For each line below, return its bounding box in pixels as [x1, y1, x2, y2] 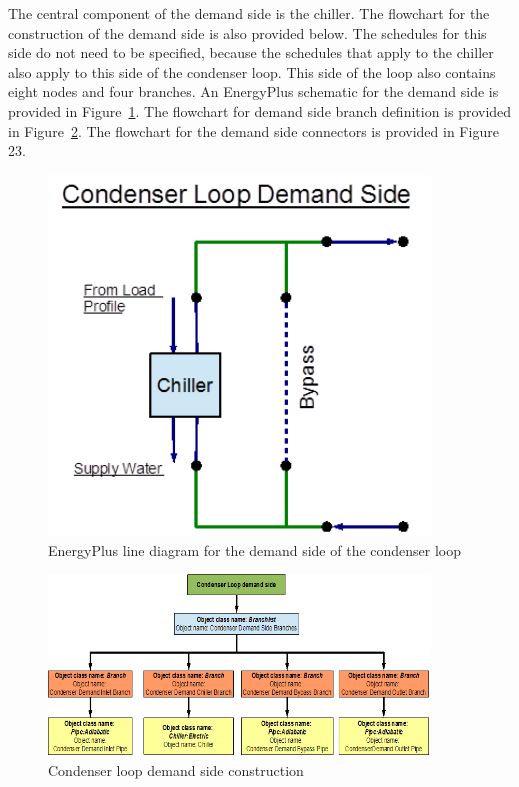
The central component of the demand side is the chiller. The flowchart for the [8, 3, 490, 23]
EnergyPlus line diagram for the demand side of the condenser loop [48, 539, 462, 560]
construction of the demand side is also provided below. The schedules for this [8, 22, 487, 43]
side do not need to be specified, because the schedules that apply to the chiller [8, 42, 494, 63]
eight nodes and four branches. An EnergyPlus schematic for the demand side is [8, 81, 499, 102]
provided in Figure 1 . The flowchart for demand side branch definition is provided [8, 100, 512, 121]
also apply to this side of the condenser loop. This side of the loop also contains [8, 61, 496, 82]
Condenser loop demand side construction [48, 759, 304, 780]
